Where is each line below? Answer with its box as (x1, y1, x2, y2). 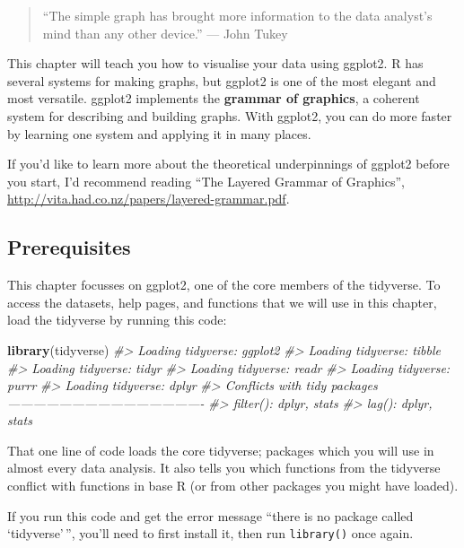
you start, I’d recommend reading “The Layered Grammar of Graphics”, (7, 171, 405, 190)
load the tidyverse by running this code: (7, 310, 227, 329)
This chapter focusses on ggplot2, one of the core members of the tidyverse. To (7, 275, 441, 294)
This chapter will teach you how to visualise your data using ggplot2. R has (7, 54, 424, 73)
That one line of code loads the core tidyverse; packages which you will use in (7, 440, 434, 459)
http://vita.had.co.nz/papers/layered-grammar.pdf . (7, 189, 290, 208)
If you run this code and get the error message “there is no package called (7, 506, 414, 525)
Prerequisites (7, 233, 131, 261)
